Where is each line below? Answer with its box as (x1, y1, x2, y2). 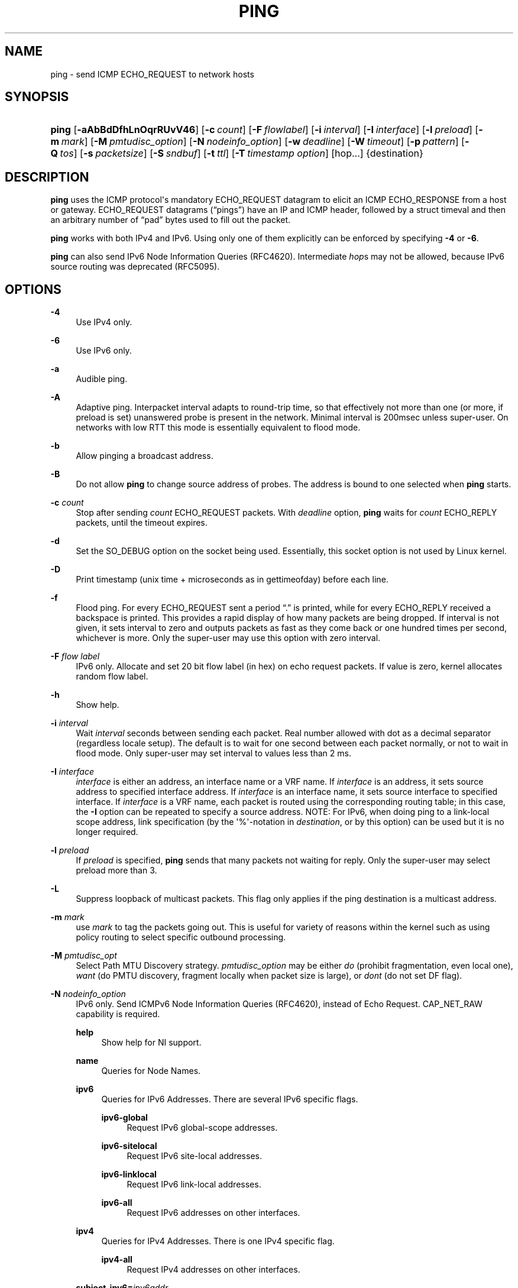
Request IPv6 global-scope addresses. (127, 1122, 278, 1133)
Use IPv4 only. (76, 317, 132, 328)
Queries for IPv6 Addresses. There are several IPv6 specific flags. (101, 1094, 358, 1105)
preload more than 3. (76, 865, 157, 876)
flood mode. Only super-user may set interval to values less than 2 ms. (76, 748, 351, 759)
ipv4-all (101, 1254, 132, 1265)
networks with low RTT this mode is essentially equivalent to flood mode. (76, 422, 361, 433)
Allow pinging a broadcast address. (76, 451, 213, 461)
